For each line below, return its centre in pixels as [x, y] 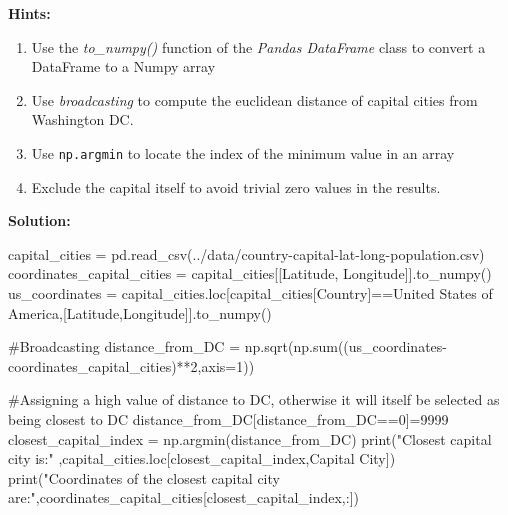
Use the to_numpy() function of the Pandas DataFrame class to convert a [258, 46]
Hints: [29, 13]
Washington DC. [82, 119]
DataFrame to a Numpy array [123, 66]
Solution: [39, 220]
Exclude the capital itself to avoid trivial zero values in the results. [236, 186]
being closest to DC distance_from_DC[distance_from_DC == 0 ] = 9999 [228, 418]
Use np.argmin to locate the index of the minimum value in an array [243, 152]
